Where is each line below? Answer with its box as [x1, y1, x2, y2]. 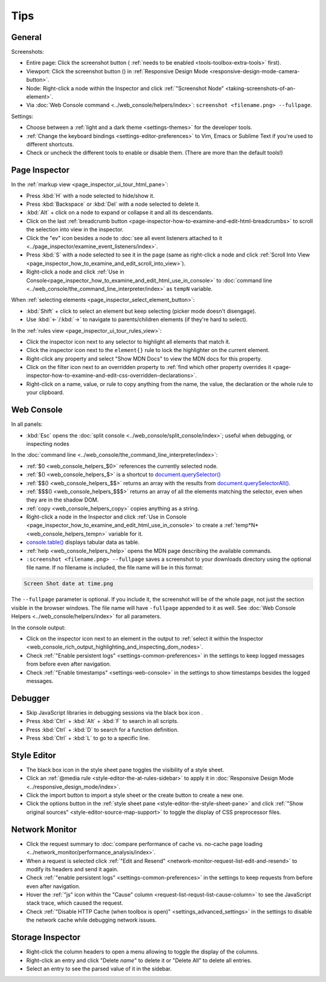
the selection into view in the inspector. [26, 226, 124, 233]
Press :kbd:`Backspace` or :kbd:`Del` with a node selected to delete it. [26, 200, 200, 208]
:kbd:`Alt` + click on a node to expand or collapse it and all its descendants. [26, 209, 214, 216]
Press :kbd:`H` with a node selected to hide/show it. [26, 192, 155, 199]
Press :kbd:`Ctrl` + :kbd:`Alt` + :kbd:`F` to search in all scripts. [26, 718, 179, 725]
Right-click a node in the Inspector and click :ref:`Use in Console [26, 513, 187, 520]
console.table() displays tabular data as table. [26, 538, 140, 546]
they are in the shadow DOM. [26, 496, 99, 503]
